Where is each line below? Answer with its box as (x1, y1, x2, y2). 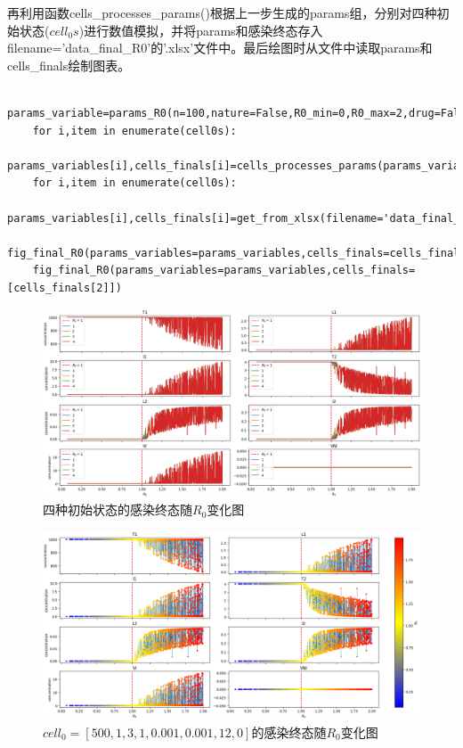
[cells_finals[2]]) (7, 281, 122, 294)
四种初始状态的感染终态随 (43, 500, 192, 519)
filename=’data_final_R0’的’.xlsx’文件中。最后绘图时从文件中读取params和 (7, 38, 433, 57)
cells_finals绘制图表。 (7, 55, 131, 74)
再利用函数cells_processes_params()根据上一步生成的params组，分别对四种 (7, 4, 437, 21)
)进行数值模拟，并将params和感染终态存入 (78, 21, 323, 39)
